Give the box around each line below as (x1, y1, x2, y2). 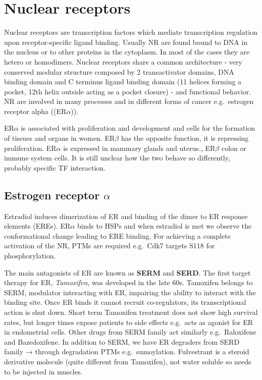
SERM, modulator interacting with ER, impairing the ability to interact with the (4, 287, 256, 297)
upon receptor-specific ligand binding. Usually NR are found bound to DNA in (4, 36, 248, 47)
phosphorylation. (4, 250, 56, 261)
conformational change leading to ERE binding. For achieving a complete (4, 230, 231, 241)
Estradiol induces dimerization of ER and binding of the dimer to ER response (4, 210, 248, 221)
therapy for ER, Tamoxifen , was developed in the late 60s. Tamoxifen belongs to (4, 277, 253, 288)
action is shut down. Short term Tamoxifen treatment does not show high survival (4, 306, 258, 317)
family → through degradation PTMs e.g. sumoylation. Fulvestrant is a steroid (4, 346, 249, 357)
